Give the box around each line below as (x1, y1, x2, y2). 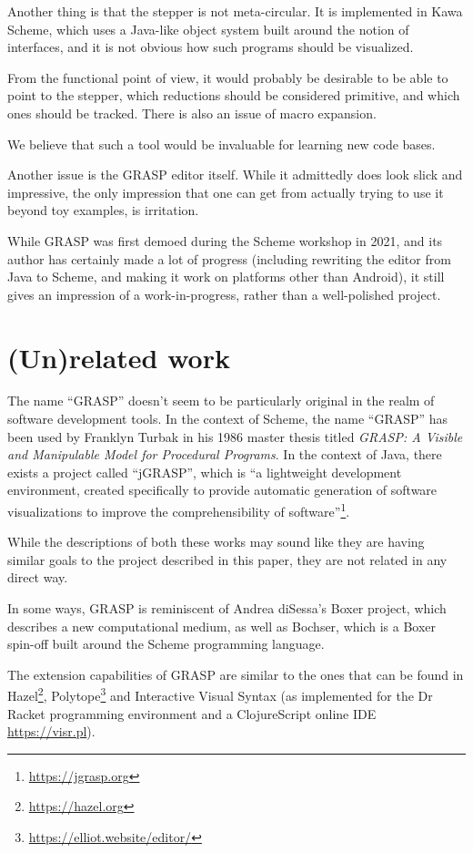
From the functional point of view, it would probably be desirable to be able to (7, 67, 448, 87)
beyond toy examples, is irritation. (7, 200, 199, 220)
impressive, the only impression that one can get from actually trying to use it (7, 182, 444, 201)
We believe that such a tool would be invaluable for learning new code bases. (7, 134, 436, 153)
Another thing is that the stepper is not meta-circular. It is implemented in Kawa (7, 2, 463, 20)
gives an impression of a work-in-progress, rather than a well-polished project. (7, 284, 441, 303)
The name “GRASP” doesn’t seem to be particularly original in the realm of (7, 391, 435, 410)
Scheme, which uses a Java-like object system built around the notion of (7, 19, 409, 38)
